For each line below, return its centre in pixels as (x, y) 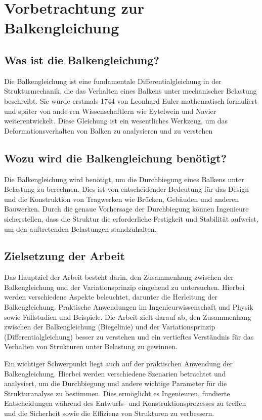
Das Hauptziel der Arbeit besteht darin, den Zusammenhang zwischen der (119, 277)
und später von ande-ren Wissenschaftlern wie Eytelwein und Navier (110, 111)
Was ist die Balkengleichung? (82, 59)
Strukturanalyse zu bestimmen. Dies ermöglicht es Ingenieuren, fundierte (117, 393)
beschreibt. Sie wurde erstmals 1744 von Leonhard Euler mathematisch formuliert (131, 100)
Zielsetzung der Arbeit (64, 256)
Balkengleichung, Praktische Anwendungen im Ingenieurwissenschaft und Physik (129, 307)
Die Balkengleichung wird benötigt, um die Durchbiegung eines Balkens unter (124, 179)
